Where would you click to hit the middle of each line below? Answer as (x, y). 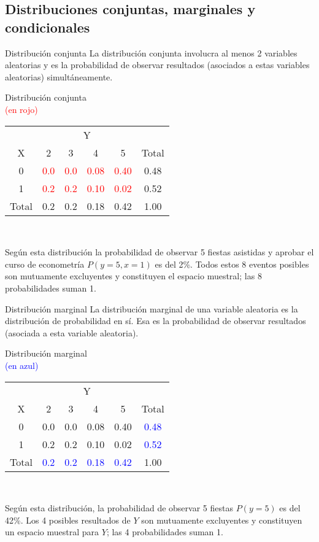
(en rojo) (21, 109)
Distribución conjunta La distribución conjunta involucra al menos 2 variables (151, 52)
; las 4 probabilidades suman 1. (165, 532)
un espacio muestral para (52, 532)
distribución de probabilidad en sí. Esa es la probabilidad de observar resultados (156, 321)
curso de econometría (45, 264)
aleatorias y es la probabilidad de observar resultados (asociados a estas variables (157, 65)
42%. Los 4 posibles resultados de (68, 520)
